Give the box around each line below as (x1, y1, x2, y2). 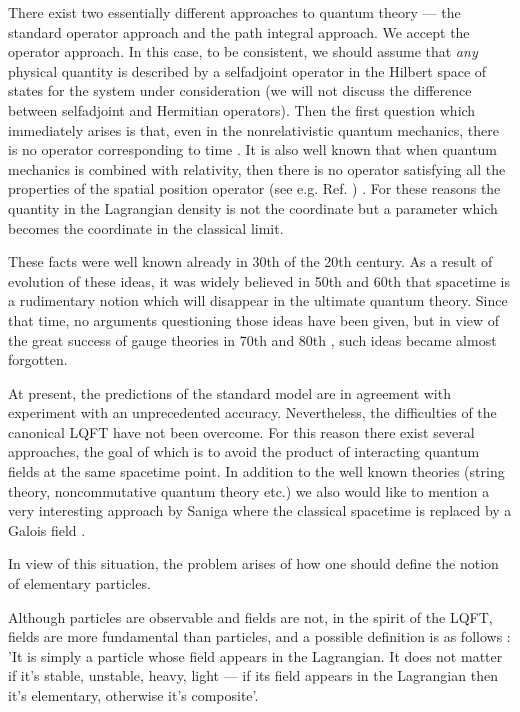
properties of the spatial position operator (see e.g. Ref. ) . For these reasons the (8, 178, 501, 199)
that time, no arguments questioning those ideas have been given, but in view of (8, 309, 500, 330)
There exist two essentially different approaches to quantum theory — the (8, 2, 461, 22)
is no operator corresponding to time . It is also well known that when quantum (8, 139, 497, 160)
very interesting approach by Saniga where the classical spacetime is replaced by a (8, 500, 512, 521)
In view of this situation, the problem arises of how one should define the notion (8, 553, 499, 574)
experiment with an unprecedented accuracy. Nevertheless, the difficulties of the (8, 402, 497, 423)
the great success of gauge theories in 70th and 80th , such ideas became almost (8, 329, 497, 350)
